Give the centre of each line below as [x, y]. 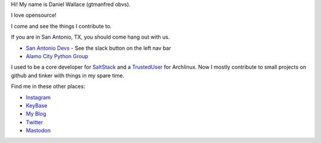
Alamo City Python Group [57, 56]
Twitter [34, 122]
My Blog [36, 114]
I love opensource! [34, 15]
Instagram [38, 97]
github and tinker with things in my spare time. [68, 75]
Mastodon [38, 131]
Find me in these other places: [48, 87]
